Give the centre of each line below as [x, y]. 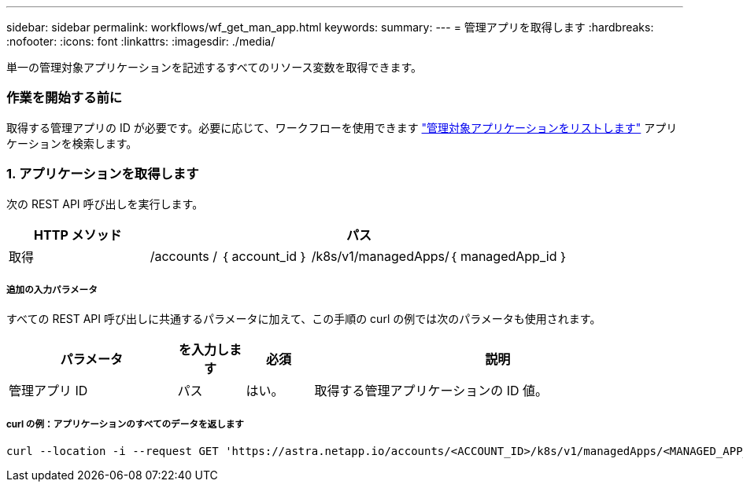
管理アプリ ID [48, 391]
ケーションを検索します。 [72, 143]
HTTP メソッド [78, 235]
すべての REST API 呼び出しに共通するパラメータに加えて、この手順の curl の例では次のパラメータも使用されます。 [304, 319]
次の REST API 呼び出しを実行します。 [105, 204]
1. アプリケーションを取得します [103, 174]
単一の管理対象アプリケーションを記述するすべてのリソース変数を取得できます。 [214, 67]
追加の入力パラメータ [52, 290]
